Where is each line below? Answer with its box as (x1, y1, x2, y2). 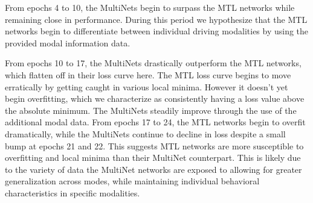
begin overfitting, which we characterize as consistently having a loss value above (5, 92, 305, 105)
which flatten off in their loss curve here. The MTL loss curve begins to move (5, 68, 291, 81)
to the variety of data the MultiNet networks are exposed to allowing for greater (5, 163, 302, 175)
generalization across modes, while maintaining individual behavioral (5, 175, 260, 187)
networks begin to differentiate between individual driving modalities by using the (5, 25, 309, 37)
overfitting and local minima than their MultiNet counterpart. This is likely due (5, 151, 301, 164)
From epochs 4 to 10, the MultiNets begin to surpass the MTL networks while (5, 1, 295, 13)
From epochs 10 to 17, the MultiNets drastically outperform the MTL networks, (5, 57, 302, 69)
